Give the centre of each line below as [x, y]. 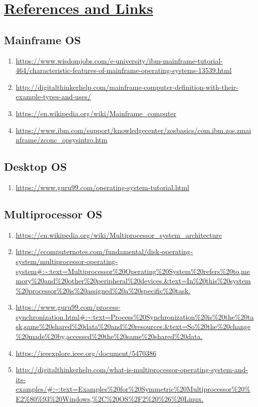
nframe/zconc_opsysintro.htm [61, 140]
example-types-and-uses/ [53, 97]
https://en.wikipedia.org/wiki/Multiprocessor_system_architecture [119, 235]
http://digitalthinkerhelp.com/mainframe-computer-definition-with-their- [127, 87]
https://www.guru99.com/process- [68, 307]
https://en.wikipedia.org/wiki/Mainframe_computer [96, 113]
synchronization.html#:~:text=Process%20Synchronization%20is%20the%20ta [135, 316]
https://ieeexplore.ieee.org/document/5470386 [86, 353]
